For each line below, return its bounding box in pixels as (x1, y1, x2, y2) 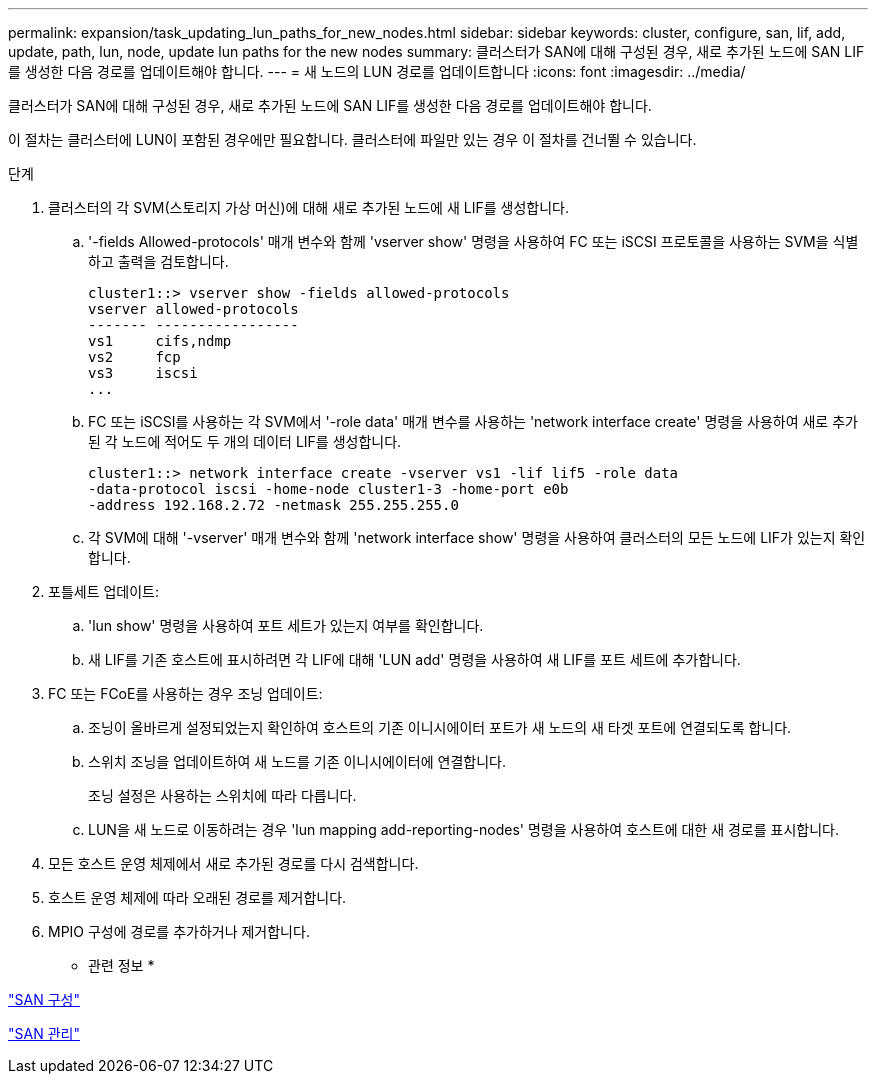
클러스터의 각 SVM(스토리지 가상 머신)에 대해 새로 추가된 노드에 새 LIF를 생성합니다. (48, 199, 569, 216)
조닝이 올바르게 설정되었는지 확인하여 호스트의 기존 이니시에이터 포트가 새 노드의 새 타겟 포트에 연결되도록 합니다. (88, 719, 792, 736)
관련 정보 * (88, 957, 155, 974)
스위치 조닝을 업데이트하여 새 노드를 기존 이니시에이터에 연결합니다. (88, 753, 506, 770)
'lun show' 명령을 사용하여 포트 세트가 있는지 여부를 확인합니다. (88, 617, 484, 634)
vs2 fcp (88, 349, 181, 365)
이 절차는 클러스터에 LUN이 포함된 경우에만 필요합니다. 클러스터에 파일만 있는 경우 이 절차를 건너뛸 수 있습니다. (8, 131, 697, 148)
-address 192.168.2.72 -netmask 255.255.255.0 (88, 497, 459, 513)
